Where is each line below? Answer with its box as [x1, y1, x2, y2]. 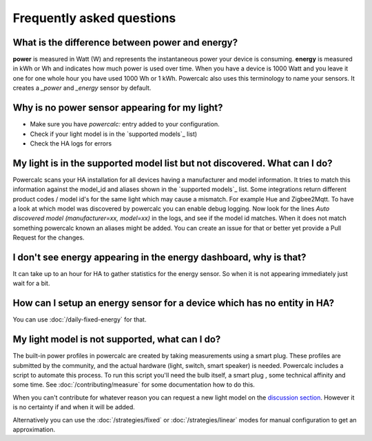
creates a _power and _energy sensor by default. [12, 84, 152, 92]
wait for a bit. [12, 280, 50, 288]
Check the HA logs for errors [30, 139, 112, 148]
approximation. [12, 425, 55, 434]
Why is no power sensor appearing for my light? [12, 102, 223, 114]
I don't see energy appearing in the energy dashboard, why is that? [12, 251, 307, 263]
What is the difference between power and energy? [12, 37, 238, 48]
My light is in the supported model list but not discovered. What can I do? [12, 157, 333, 169]
